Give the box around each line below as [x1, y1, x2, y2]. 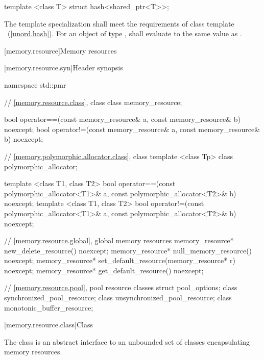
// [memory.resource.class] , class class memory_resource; [4, 96, 182, 107]
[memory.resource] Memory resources [4, 45, 117, 56]
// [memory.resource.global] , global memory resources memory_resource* [4, 235, 234, 246]
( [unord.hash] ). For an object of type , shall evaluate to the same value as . [7, 28, 242, 39]
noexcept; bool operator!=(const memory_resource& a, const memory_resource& [4, 123, 260, 134]
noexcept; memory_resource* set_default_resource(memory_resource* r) [4, 255, 235, 266]
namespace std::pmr [4, 79, 66, 90]
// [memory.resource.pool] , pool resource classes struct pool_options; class [4, 282, 237, 293]
